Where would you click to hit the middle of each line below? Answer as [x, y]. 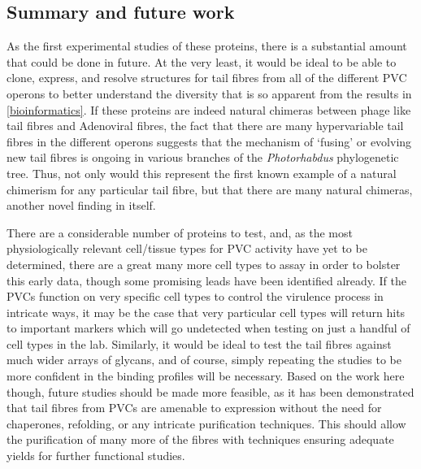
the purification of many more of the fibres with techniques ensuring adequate [200, 439]
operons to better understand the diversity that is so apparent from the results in [209, 93]
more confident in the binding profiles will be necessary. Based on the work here [206, 376]
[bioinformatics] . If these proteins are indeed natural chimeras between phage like [209, 109]
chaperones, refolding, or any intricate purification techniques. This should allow [206, 423]
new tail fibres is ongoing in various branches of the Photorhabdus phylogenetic [203, 157]
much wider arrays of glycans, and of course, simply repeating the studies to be [204, 360]
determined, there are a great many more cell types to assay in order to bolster [204, 264]
